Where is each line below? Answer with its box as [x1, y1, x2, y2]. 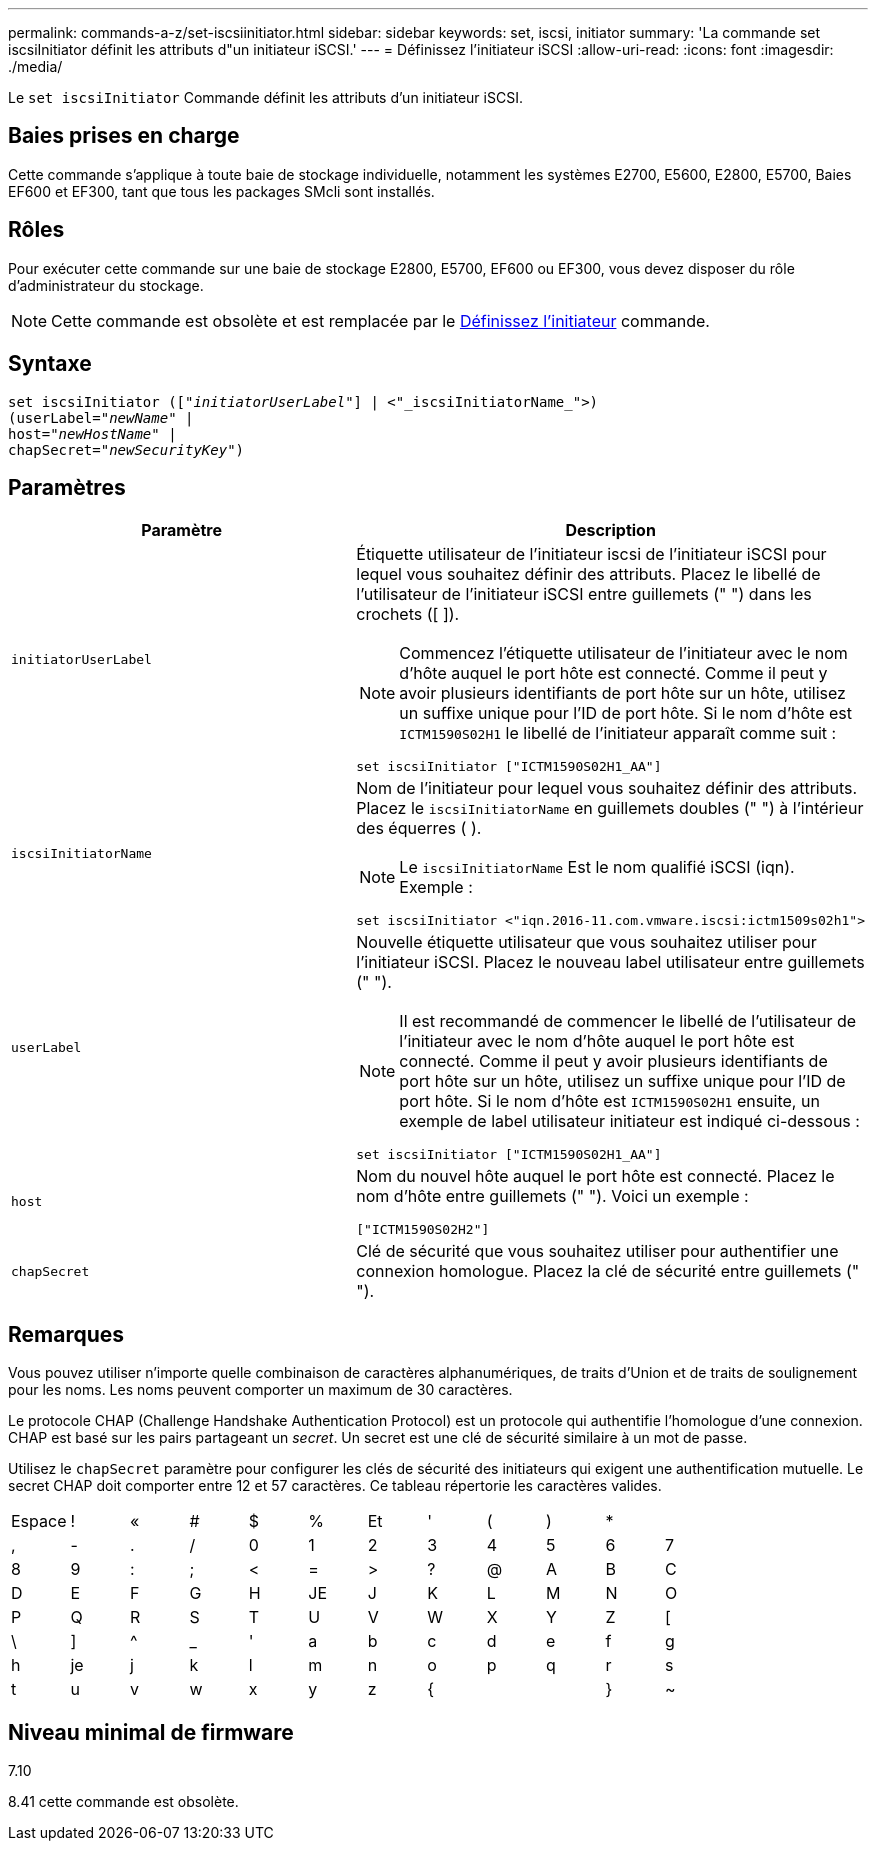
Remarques [8, 1321, 125, 1347]
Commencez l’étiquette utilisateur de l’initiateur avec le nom [399, 643, 848, 664]
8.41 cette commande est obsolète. [8, 1793, 239, 1811]
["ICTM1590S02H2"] [356, 1222, 490, 1238]
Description [565, 520, 656, 541]
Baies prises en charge [8, 123, 240, 149]
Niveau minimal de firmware [8, 1719, 294, 1745]
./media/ [8, 58, 63, 75]
